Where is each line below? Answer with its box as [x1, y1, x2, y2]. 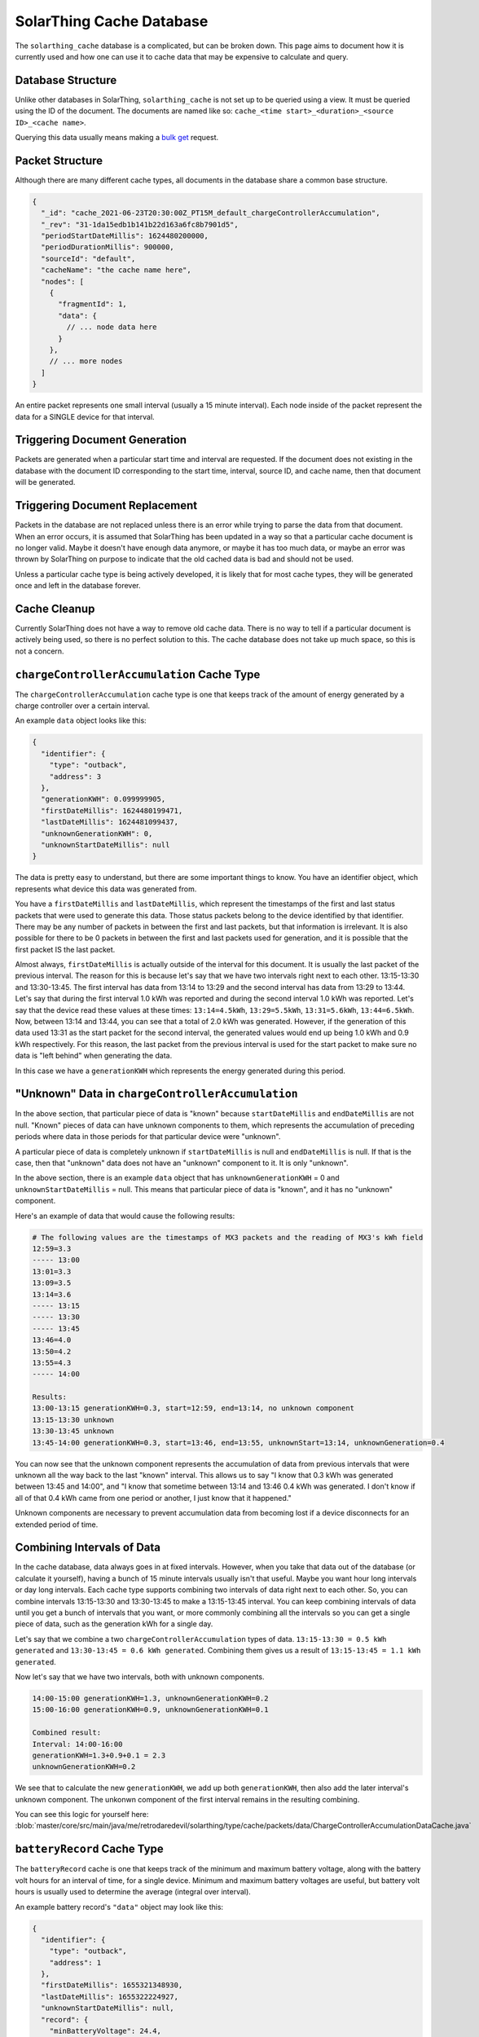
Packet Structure [15, 153, 103, 167]
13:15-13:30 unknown [32, 1414, 114, 1424]
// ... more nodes [49, 357, 123, 366]
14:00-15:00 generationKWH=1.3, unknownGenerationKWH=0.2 [32, 1693, 269, 1703]
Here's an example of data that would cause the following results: [15, 1211, 235, 1221]
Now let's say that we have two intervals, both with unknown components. [15, 1671, 265, 1682]
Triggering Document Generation [15, 433, 187, 447]
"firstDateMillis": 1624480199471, [41, 806, 183, 815]
